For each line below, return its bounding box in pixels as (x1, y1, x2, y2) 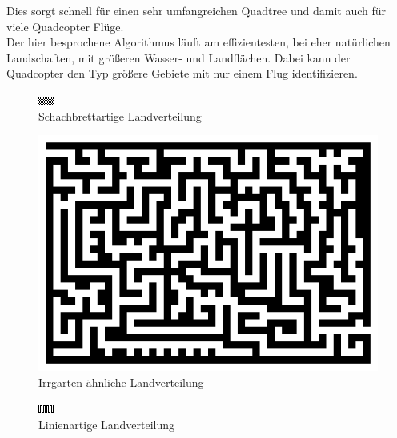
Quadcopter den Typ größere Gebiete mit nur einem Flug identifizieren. (6, 65, 358, 82)
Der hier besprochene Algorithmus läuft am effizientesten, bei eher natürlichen (6, 34, 391, 50)
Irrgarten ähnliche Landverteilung (38, 373, 204, 390)
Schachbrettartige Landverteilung (38, 107, 202, 124)
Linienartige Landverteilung (38, 416, 175, 432)
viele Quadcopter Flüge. (6, 18, 124, 34)
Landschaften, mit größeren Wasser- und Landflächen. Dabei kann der (6, 49, 351, 66)
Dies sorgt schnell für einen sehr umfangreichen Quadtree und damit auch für (6, 2, 387, 18)
